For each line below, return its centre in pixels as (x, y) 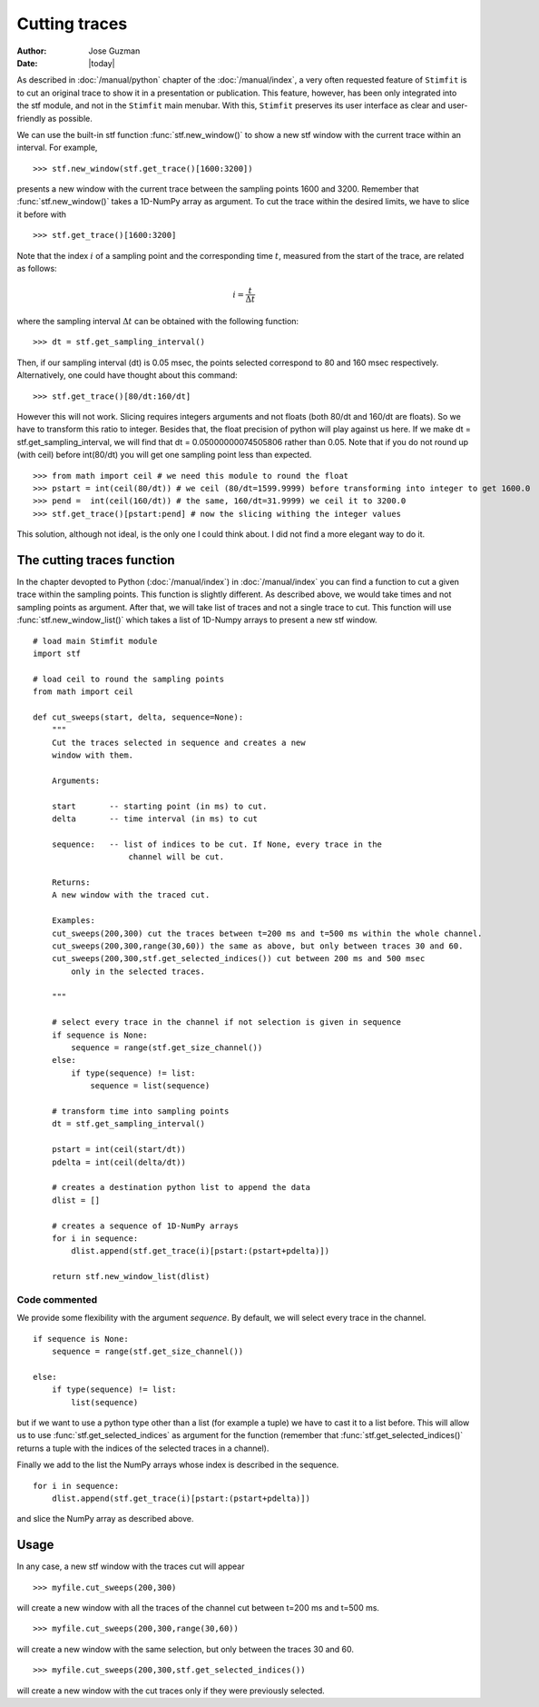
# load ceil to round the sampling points (129, 679)
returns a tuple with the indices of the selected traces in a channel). (143, 1448)
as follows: (37, 269)
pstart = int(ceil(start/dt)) (118, 1150)
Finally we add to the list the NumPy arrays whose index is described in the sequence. (178, 1465)
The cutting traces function (96, 560)
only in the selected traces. (138, 971)
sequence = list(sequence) (150, 1086)
